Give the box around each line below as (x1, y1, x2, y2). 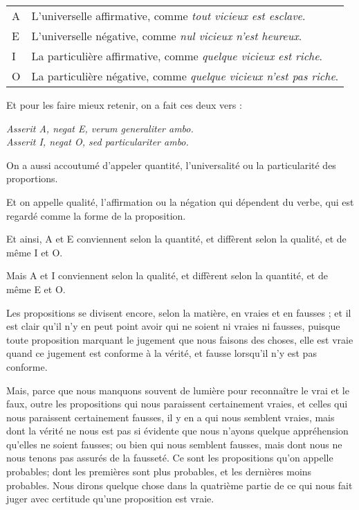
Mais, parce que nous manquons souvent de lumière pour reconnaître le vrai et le (6, 382, 349, 397)
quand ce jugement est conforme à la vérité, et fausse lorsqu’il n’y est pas (6, 346, 317, 360)
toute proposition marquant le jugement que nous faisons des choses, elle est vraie (6, 332, 353, 346)
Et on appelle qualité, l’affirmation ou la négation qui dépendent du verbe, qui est (6, 194, 354, 209)
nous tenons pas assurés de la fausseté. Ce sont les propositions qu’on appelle (6, 450, 333, 465)
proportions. (6, 171, 58, 186)
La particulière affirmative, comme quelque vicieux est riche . (31, 48, 323, 64)
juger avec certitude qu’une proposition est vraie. (6, 491, 214, 506)
